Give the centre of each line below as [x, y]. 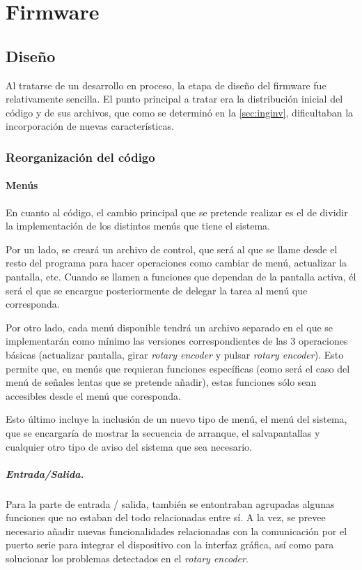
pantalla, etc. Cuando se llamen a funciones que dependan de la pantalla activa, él [181, 276]
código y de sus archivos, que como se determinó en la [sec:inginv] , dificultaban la [180, 112]
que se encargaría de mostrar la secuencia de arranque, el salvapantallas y [163, 432]
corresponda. [33, 304]
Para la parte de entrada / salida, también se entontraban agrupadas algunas [170, 503]
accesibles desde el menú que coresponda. [93, 395]
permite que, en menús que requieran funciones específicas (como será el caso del [178, 368]
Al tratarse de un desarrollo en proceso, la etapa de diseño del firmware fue [166, 85]
